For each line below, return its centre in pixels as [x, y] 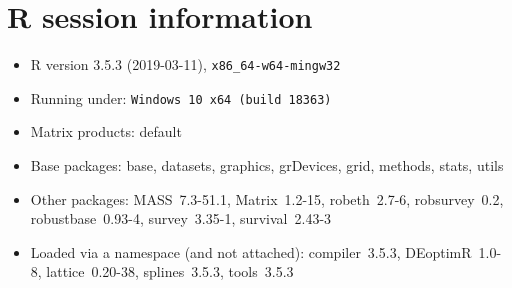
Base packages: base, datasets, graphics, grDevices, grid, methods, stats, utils [267, 165]
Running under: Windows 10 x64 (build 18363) [181, 97]
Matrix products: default [106, 131]
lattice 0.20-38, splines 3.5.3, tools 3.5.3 [170, 271]
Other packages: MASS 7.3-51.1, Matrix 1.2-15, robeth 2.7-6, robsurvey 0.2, [267, 198]
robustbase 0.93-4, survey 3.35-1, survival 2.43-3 [181, 218]
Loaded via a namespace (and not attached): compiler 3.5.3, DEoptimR [251, 251]
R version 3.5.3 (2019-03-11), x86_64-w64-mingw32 [185, 64]
